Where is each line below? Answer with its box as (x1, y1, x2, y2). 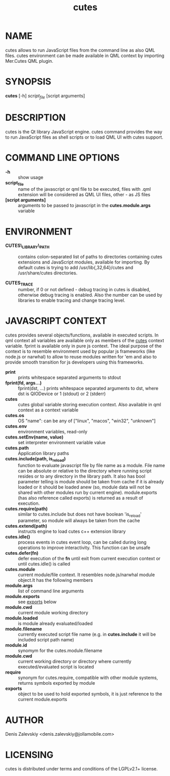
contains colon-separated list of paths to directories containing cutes (18, 254, 162, 260)
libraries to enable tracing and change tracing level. (18, 297, 125, 303)
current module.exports (18, 696, 67, 703)
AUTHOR (5, 714, 44, 726)
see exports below (18, 599, 57, 605)
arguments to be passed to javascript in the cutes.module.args (18, 202, 151, 209)
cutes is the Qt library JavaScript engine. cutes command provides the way (5, 128, 162, 135)
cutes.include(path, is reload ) (5, 455, 66, 463)
